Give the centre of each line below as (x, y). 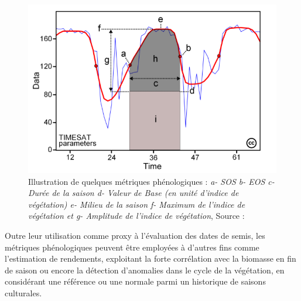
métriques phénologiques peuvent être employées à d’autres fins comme (132, 247)
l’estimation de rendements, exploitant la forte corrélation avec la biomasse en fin (150, 258)
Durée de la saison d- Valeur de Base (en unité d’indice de (134, 193)
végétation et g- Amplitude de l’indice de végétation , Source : (136, 216)
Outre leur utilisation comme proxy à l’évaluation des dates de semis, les (135, 236)
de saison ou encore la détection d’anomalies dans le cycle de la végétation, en (145, 270)
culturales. (23, 293)
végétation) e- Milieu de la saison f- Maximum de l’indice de (137, 204)
